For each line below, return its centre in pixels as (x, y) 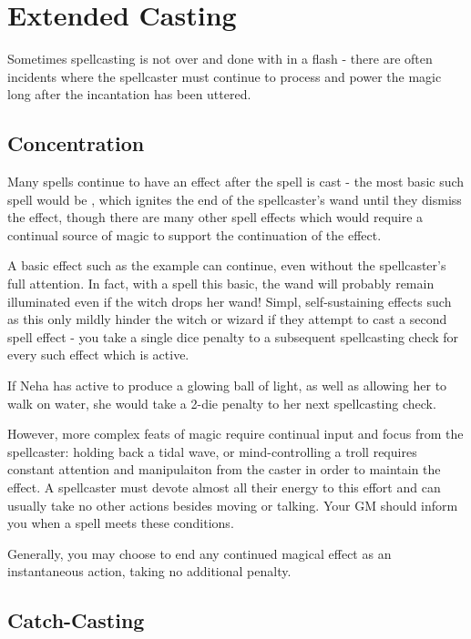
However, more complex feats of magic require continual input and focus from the (235, 434)
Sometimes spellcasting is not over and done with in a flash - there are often (220, 59)
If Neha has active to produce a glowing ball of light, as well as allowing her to (227, 385)
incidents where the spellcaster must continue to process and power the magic (225, 76)
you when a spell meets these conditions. (121, 523)
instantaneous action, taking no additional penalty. (149, 571)
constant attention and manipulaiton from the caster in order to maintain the (224, 469)
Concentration (76, 143)
